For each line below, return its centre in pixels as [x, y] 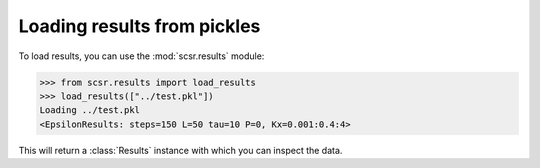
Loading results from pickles [139, 26]
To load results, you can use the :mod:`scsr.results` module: [141, 56]
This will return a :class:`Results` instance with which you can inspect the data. [180, 150]
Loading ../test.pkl [89, 110]
